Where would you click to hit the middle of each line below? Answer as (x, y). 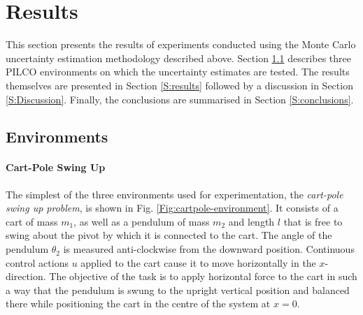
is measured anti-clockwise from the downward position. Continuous (209, 249)
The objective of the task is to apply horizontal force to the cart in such (203, 276)
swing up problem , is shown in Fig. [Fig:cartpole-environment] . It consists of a (172, 208)
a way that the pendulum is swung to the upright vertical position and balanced (178, 290)
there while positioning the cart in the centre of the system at (138, 303)
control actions (37, 262)
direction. (26, 276)
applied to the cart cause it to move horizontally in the (198, 262)
